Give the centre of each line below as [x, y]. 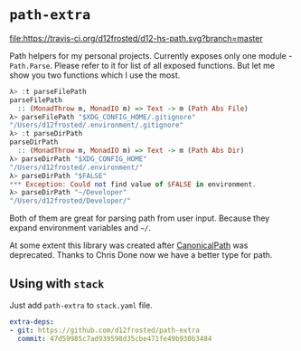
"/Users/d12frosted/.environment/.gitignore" [96, 125]
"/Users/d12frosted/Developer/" [70, 201]
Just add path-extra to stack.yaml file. [81, 305]
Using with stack [57, 284]
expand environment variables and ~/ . [80, 228]
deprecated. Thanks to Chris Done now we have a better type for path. [141, 255]
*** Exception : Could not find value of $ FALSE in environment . [133, 184]
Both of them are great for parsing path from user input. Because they [140, 218]
